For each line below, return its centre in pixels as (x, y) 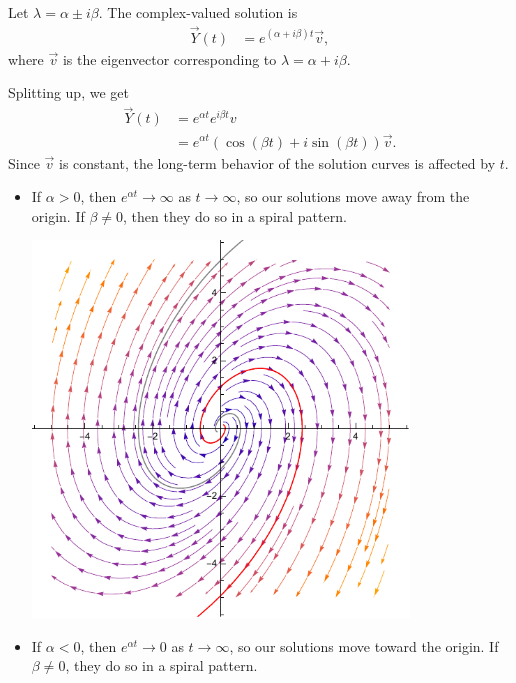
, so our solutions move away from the (353, 196)
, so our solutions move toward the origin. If (364, 645)
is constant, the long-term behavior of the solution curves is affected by (277, 162)
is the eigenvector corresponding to (169, 58)
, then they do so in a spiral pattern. (235, 215)
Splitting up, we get (68, 92)
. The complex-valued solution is (198, 12)
